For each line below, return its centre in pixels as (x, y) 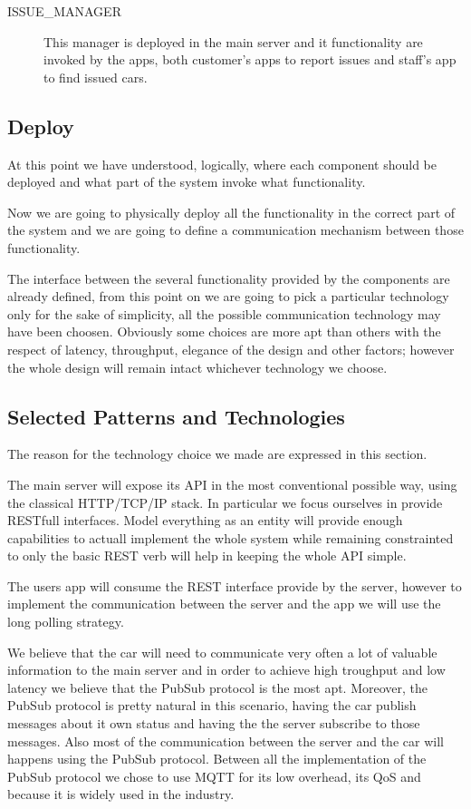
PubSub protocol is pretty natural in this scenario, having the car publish (212, 705)
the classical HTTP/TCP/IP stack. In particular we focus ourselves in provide (225, 502)
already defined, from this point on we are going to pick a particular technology (228, 296)
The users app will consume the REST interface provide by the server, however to (235, 585)
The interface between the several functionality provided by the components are (229, 278)
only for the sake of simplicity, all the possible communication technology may (224, 313)
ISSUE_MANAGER (64, 11)
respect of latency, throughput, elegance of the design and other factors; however (231, 349)
